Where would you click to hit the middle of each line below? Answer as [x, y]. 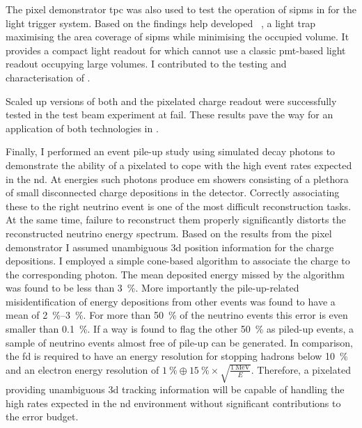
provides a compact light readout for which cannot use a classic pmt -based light [176, 50]
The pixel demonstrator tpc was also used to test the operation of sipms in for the [181, 9]
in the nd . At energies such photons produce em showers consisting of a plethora [177, 179]
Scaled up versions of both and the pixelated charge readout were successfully [171, 101]
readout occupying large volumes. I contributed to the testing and [146, 64]
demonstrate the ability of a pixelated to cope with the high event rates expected [179, 165]
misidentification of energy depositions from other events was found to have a [171, 301]
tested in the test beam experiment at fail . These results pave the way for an [170, 114]
